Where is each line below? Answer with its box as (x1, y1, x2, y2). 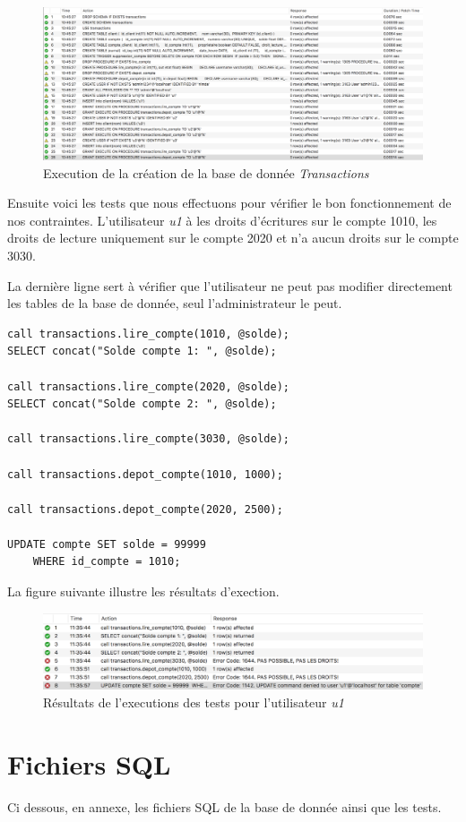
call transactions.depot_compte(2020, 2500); (7, 502, 283, 516)
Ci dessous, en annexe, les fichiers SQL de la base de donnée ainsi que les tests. (7, 797, 442, 816)
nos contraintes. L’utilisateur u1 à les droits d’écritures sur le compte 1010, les (7, 210, 437, 229)
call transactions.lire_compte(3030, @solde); (7, 432, 289, 446)
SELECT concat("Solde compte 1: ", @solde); (7, 345, 277, 358)
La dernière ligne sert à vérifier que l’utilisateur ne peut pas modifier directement (7, 276, 453, 295)
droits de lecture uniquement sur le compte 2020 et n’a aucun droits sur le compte (7, 228, 459, 247)
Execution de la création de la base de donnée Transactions (43, 163, 369, 182)
